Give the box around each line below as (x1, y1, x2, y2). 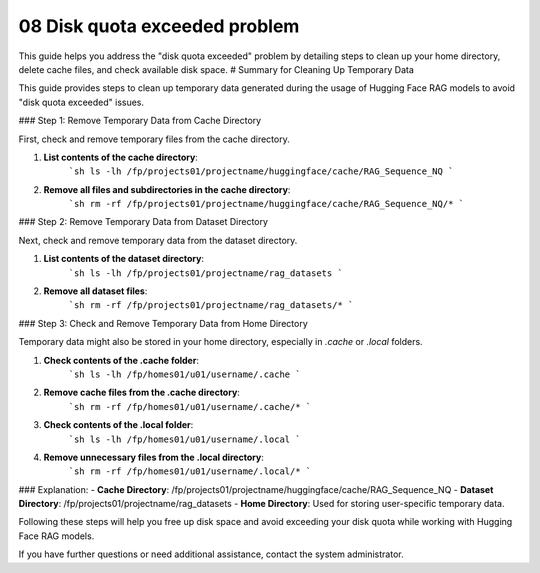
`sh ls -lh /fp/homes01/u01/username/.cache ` (68, 368, 301, 380)
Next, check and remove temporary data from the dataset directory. (18, 234, 298, 246)
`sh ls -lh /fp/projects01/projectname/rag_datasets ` (68, 267, 344, 279)
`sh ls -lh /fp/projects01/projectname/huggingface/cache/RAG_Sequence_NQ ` (68, 166, 454, 177)
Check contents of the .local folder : (43, 419, 194, 431)
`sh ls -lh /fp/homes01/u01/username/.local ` (68, 433, 301, 445)
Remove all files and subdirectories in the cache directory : (43, 183, 291, 195)
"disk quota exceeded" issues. (18, 96, 145, 108)
